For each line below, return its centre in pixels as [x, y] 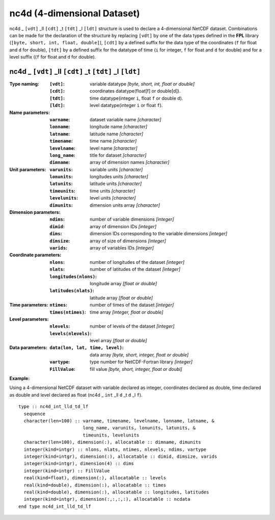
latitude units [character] [116, 184]
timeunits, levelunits [111, 435]
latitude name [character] [117, 134]
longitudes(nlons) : [73, 276]
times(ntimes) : [68, 312]
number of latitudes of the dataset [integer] [135, 269]
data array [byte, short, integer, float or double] [139, 354]
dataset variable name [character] [126, 119]
